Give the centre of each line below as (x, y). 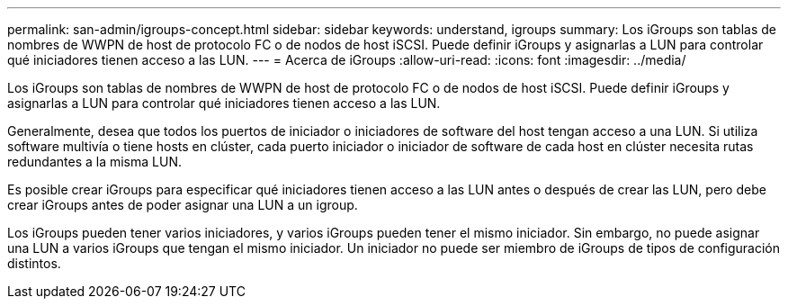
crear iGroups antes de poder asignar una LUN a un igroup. (183, 205)
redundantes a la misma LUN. (94, 162)
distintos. (34, 263)
